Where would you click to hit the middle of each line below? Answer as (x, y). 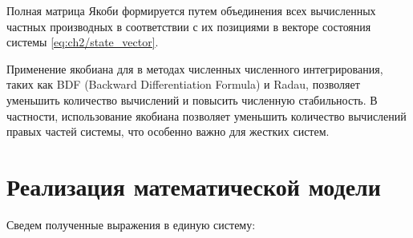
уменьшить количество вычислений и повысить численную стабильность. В (192, 99)
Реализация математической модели (194, 186)
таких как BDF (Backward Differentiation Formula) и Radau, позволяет (183, 84)
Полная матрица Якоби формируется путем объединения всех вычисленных (191, 10)
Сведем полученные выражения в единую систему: (131, 224)
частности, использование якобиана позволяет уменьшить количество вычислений (206, 115)
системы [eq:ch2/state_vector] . (83, 42)
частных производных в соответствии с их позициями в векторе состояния (189, 26)
